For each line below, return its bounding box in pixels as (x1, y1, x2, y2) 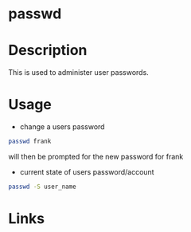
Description (8, 41, 88, 60)
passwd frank (8, 137, 52, 146)
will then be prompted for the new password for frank (8, 151, 184, 161)
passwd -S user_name (8, 183, 77, 191)
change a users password (19, 122, 105, 132)
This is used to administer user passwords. (8, 68, 149, 77)
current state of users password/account (19, 167, 154, 176)
